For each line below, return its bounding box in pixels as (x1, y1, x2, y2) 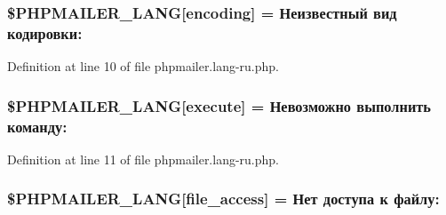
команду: (7, 115, 68, 137)
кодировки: (7, 21, 83, 44)
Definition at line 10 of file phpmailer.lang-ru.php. (7, 57, 280, 76)
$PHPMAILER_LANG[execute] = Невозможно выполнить (7, 94, 432, 116)
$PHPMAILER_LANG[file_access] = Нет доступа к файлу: (7, 187, 440, 210)
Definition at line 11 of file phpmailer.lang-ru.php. (7, 149, 280, 168)
